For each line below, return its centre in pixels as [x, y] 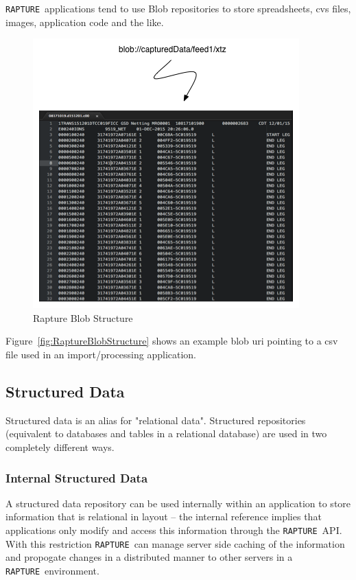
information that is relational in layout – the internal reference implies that [164, 517]
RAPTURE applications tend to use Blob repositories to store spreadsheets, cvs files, [178, 8]
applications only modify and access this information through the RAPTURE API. [174, 530]
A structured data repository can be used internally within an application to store [178, 503]
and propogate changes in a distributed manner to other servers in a [149, 557]
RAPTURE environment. [52, 570]
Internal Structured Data [77, 477]
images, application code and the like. [85, 22]
